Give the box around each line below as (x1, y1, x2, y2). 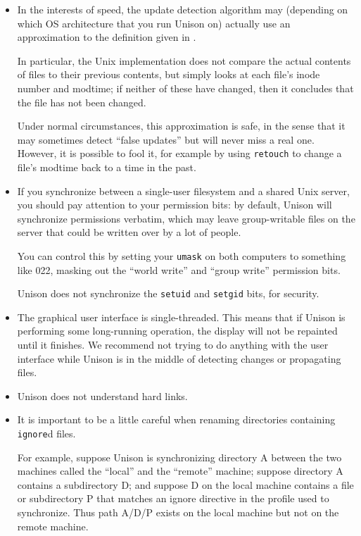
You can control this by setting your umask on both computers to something (17, 248, 346, 263)
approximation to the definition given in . (17, 30, 196, 44)
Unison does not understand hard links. (17, 388, 188, 403)
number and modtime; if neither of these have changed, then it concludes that (17, 80, 354, 95)
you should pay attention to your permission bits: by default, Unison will (17, 197, 332, 212)
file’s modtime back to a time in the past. (17, 160, 196, 174)
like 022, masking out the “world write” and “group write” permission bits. (17, 262, 341, 277)
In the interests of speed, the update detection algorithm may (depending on (17, 2, 348, 16)
